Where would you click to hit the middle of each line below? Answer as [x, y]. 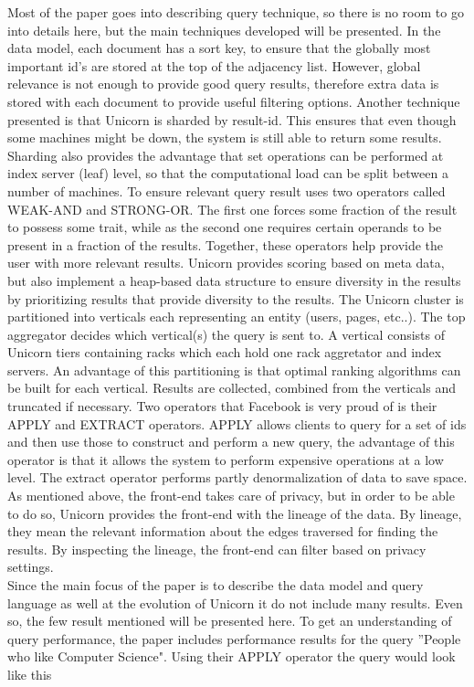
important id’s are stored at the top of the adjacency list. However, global [214, 65]
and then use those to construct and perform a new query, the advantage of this [231, 442]
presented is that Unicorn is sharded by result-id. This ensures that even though [232, 119]
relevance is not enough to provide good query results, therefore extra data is [223, 84]
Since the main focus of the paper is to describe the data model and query [216, 585]
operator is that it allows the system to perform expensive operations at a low [226, 459]
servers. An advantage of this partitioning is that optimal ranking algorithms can [234, 370]
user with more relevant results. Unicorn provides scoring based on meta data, [226, 263]
